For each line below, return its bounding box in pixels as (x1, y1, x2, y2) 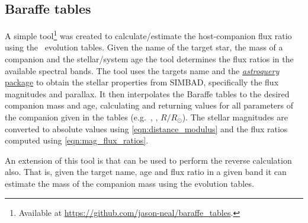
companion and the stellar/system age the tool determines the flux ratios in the (5, 53, 294, 65)
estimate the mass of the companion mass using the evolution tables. (5, 177, 254, 189)
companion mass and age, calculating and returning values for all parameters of (5, 99, 294, 111)
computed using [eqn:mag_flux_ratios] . (5, 134, 149, 146)
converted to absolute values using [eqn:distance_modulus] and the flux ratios (5, 122, 288, 135)
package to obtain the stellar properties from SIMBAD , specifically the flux (5, 76, 279, 88)
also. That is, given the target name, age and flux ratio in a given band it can (5, 165, 287, 178)
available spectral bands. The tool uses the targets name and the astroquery (5, 64, 280, 77)
